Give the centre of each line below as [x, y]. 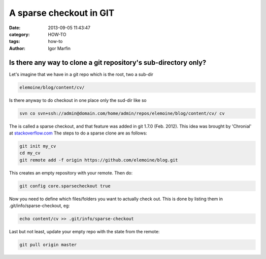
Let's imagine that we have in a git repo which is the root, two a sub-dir [81, 74]
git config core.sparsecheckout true [65, 186]
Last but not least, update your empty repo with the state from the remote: [84, 232]
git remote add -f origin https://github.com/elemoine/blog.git [99, 160]
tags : [15, 42]
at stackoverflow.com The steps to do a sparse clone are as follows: [78, 133]
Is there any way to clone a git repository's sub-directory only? [108, 63]
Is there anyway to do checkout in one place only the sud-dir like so [78, 100]
